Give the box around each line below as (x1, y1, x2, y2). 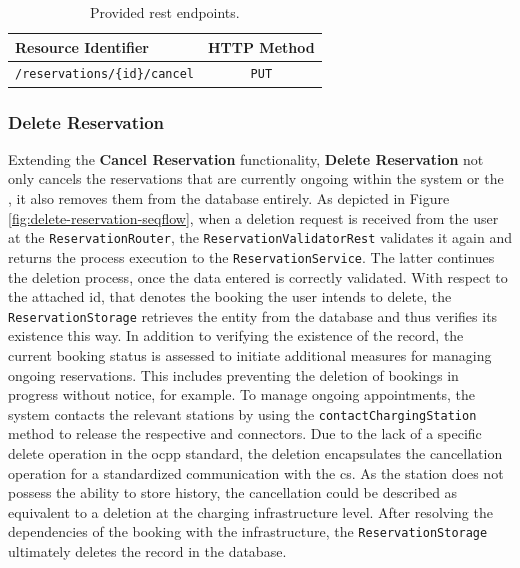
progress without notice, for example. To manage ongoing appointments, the (8, 384, 476, 405)
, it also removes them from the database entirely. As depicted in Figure (8, 188, 450, 208)
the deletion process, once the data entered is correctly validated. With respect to (8, 266, 508, 287)
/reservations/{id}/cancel (15, 67, 194, 82)
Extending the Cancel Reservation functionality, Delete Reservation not (8, 148, 484, 169)
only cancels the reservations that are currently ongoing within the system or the (8, 168, 504, 189)
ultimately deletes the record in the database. (8, 541, 287, 561)
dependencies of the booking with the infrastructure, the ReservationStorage (8, 521, 488, 542)
